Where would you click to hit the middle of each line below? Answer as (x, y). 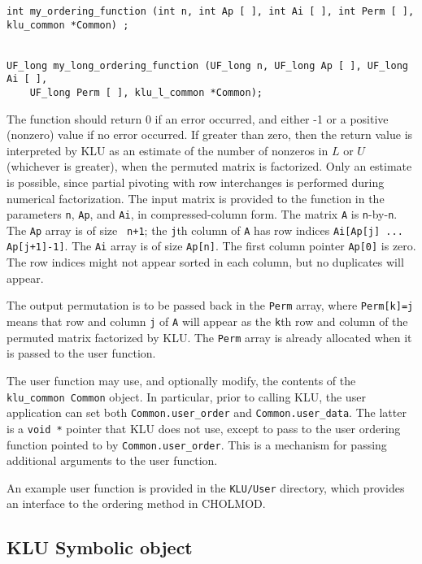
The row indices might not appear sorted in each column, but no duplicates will (205, 262)
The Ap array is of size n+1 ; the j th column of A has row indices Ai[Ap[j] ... (205, 230)
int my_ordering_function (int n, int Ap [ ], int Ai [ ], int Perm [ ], (211, 11)
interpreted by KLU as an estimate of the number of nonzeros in (167, 150)
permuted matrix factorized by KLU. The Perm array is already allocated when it (209, 337)
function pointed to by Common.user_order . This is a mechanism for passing (197, 444)
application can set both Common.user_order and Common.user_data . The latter (207, 412)
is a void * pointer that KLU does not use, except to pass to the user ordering (204, 428)
